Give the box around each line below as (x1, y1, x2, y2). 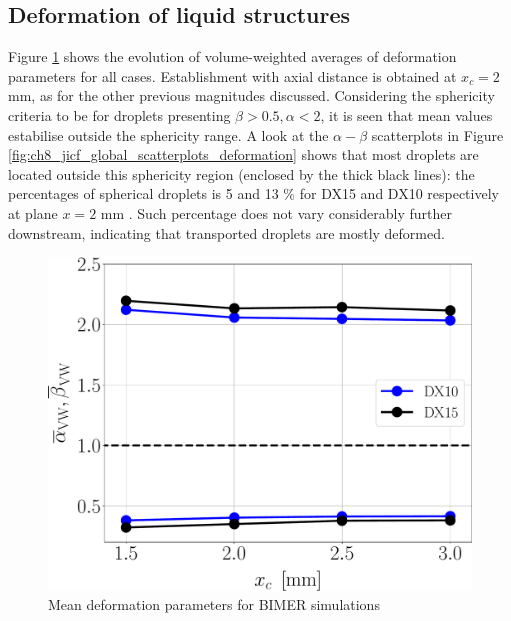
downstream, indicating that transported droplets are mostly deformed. (8, 222, 445, 243)
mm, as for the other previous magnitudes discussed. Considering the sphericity (8, 85, 495, 106)
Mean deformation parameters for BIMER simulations (48, 594, 380, 615)
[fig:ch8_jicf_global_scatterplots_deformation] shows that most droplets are (8, 144, 479, 165)
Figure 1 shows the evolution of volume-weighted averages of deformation (8, 46, 457, 67)
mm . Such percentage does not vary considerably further (100, 202, 452, 223)
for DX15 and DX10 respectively (299, 183, 499, 204)
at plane (8, 202, 58, 223)
